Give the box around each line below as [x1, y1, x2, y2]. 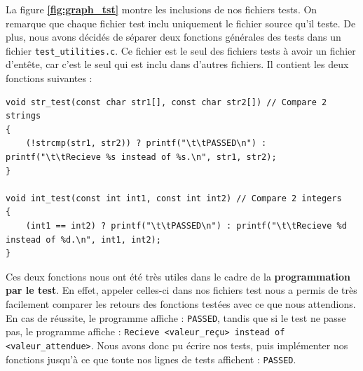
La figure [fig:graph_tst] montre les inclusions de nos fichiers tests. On [6, 2, 317, 16]
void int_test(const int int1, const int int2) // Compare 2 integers [6, 193, 342, 203]
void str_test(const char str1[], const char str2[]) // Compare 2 [6, 97, 327, 107]
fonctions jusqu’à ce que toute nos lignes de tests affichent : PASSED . [6, 351, 296, 366]
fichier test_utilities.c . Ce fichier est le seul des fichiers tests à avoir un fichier [6, 43, 356, 58]
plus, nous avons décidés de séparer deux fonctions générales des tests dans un [6, 29, 341, 44]
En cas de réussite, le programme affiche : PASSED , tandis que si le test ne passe [6, 310, 346, 325]
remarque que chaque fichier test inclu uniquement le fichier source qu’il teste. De [6, 15, 356, 30]
